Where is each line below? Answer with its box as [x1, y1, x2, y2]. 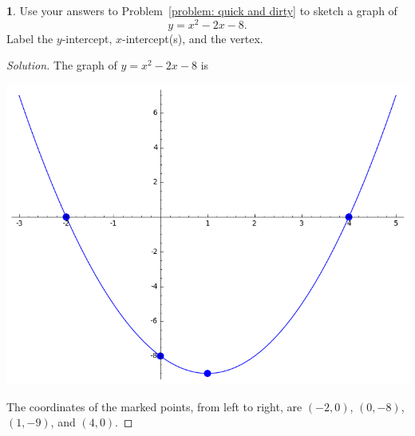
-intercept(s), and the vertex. [122, 30, 263, 46]
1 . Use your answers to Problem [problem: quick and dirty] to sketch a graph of [6, 2, 397, 18]
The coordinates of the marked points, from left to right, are [6, 398, 302, 414]
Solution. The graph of [6, 57, 117, 73]
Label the [6, 30, 53, 46]
